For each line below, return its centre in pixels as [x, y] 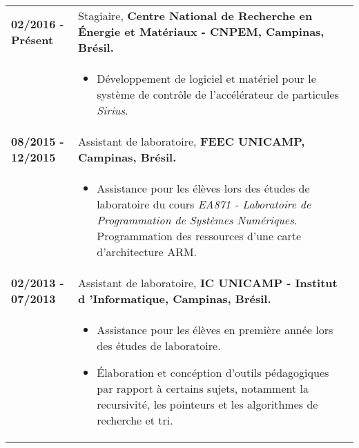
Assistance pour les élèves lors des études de [203, 188]
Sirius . [113, 110]
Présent [32, 39]
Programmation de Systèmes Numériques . [197, 220]
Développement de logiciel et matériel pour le [206, 78]
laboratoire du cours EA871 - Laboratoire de [204, 204]
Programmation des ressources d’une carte [199, 236]
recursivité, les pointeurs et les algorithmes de [207, 404]
